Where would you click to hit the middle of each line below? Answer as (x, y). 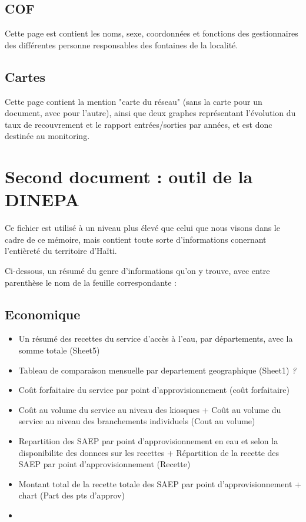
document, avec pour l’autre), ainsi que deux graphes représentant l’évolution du (150, 113)
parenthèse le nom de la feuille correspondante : (91, 282)
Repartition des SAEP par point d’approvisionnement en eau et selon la (148, 441)
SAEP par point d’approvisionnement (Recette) (104, 464)
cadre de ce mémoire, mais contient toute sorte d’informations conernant (136, 239)
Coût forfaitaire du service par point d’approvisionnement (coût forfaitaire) (154, 390)
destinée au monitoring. (47, 136)
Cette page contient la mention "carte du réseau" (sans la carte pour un (134, 101)
